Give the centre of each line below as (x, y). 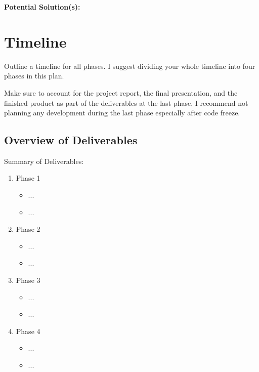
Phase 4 (28, 331)
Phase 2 (28, 229)
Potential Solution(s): (42, 7)
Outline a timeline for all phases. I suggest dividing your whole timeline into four (130, 66)
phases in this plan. (34, 76)
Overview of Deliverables (71, 140)
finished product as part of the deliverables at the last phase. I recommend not (126, 102)
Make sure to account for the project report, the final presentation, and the (121, 92)
